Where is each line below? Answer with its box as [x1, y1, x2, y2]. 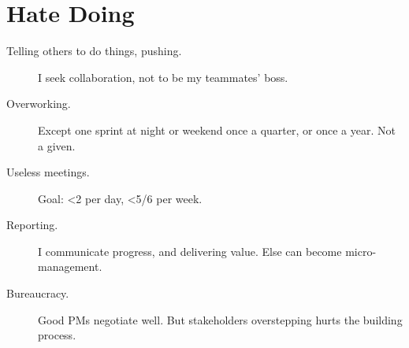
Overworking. [6, 95, 71, 112]
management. [38, 258, 102, 275]
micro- [345, 242, 377, 259]
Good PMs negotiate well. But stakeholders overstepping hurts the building [38, 311, 403, 328]
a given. [38, 137, 76, 154]
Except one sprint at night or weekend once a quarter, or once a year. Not [38, 121, 396, 138]
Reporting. [6, 217, 58, 233]
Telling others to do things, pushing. [6, 43, 182, 59]
